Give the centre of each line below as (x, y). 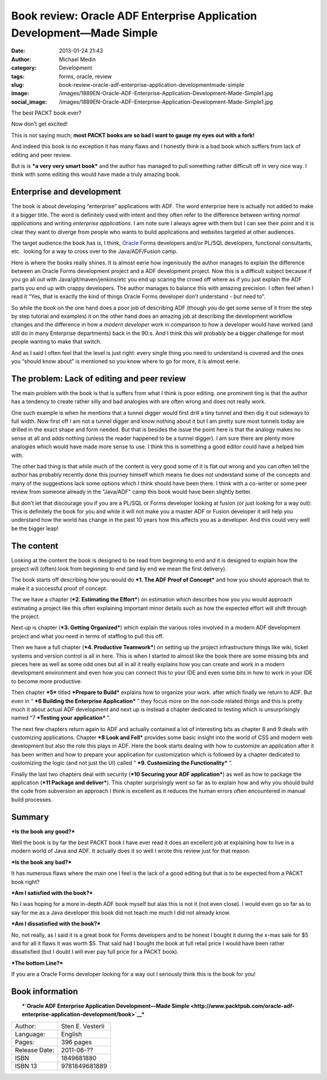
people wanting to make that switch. (57, 342)
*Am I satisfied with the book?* (52, 893)
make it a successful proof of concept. (59, 588)
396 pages (76, 1042)
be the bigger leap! (35, 528)
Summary (30, 817)
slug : (18, 84)
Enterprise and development (66, 192)
